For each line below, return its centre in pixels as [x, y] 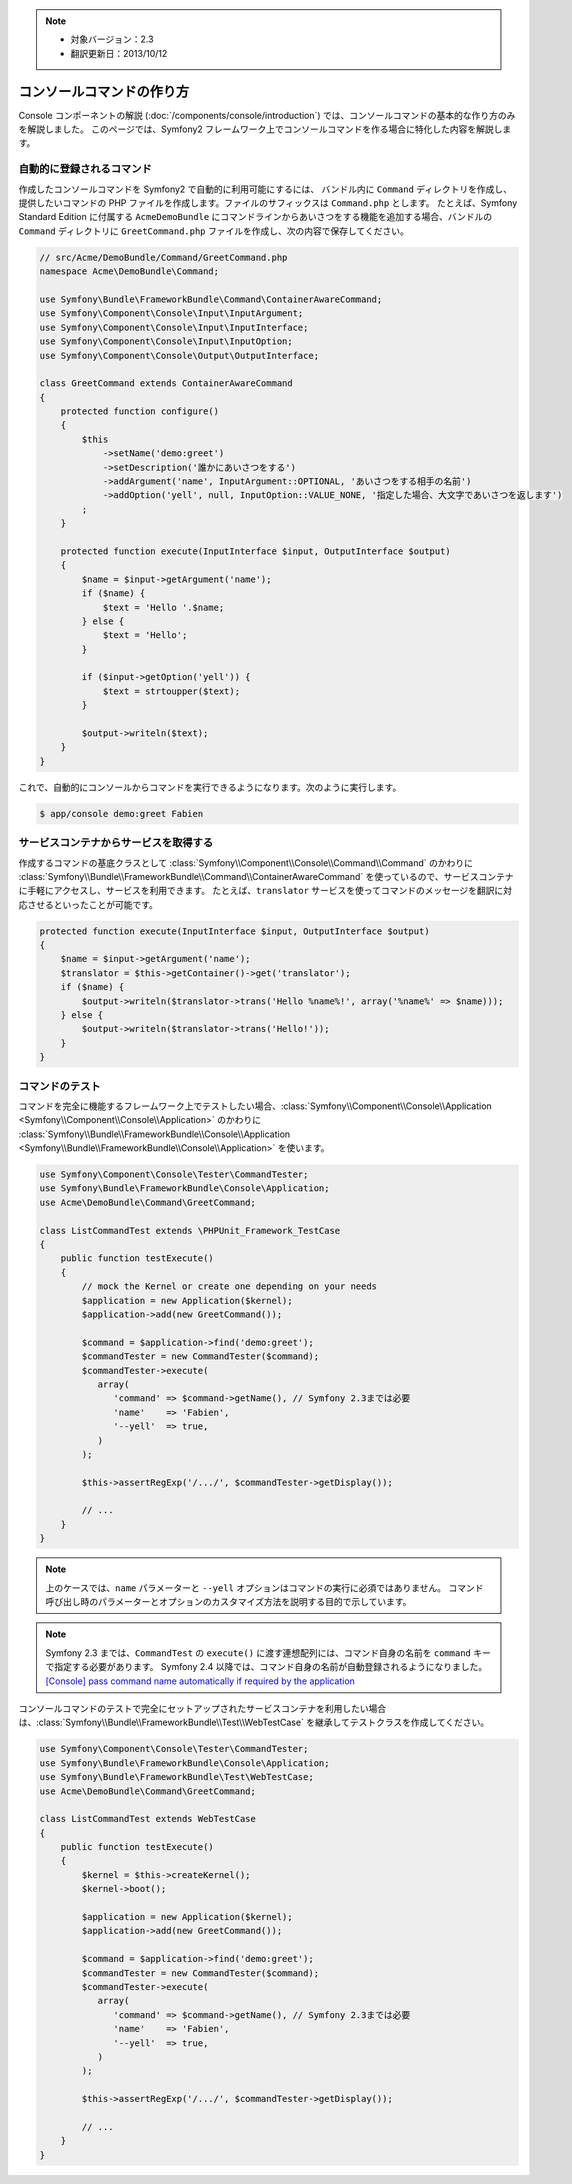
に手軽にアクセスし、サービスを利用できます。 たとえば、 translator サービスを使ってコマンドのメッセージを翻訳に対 [265, 891]
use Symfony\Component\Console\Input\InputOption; [166, 341]
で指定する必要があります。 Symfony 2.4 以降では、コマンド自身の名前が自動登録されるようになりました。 [266, 1667]
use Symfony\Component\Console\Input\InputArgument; [171, 313]
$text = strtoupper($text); [171, 691]
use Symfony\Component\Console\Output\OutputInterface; [179, 355]
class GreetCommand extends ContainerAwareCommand [166, 383]
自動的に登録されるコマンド [85, 169]
